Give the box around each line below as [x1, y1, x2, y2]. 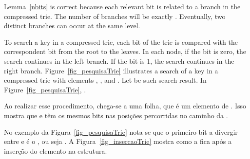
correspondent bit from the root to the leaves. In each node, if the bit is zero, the [4, 46, 247, 56]
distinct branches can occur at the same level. [4, 20, 140, 31]
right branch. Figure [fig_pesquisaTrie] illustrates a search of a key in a [4, 65, 218, 75]
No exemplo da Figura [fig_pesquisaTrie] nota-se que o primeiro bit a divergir [4, 126, 238, 137]
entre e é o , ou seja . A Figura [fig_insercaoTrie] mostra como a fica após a [4, 136, 231, 146]
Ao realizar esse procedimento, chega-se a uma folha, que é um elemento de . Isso [4, 101, 246, 111]
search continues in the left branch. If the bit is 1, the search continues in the [4, 55, 234, 66]
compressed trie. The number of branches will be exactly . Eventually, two [4, 11, 226, 21]
